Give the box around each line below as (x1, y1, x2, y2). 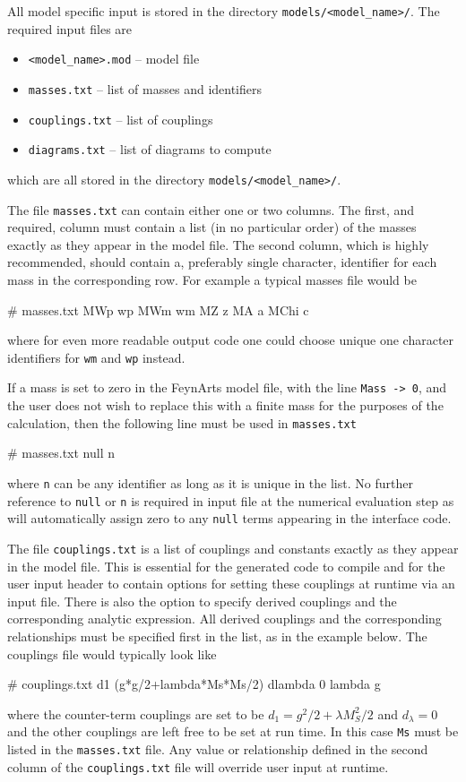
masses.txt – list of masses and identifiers (28, 79, 263, 98)
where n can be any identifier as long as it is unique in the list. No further (7, 473, 413, 492)
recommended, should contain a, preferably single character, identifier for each (7, 253, 437, 271)
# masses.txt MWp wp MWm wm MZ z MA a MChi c (7, 300, 309, 319)
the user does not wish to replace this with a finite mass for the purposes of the (7, 396, 444, 415)
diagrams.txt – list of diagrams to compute (28, 140, 272, 159)
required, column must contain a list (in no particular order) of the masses (7, 218, 417, 236)
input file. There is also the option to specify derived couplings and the (7, 591, 397, 610)
